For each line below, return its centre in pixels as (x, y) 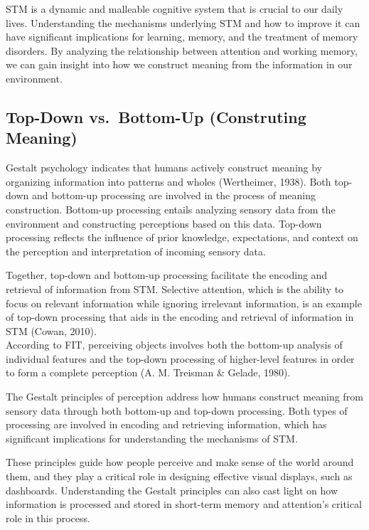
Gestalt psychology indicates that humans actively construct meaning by (164, 168)
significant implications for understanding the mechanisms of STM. (152, 438)
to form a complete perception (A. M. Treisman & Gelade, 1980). (148, 372)
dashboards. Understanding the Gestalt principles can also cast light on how (172, 490)
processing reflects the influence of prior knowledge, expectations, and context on (182, 237)
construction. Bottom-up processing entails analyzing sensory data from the (171, 209)
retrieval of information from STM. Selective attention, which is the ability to (175, 288)
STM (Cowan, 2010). (51, 330)
